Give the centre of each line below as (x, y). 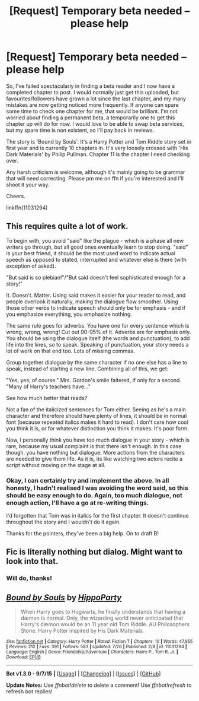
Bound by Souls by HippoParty (64, 597)
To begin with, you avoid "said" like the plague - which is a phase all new (95, 240)
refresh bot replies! (29, 692)
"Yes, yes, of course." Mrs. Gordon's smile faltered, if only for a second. (94, 380)
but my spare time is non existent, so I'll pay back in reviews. (80, 130)
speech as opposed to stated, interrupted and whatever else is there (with (96, 259)
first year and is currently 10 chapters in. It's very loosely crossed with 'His (97, 148)
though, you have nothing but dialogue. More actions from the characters (96, 452)
